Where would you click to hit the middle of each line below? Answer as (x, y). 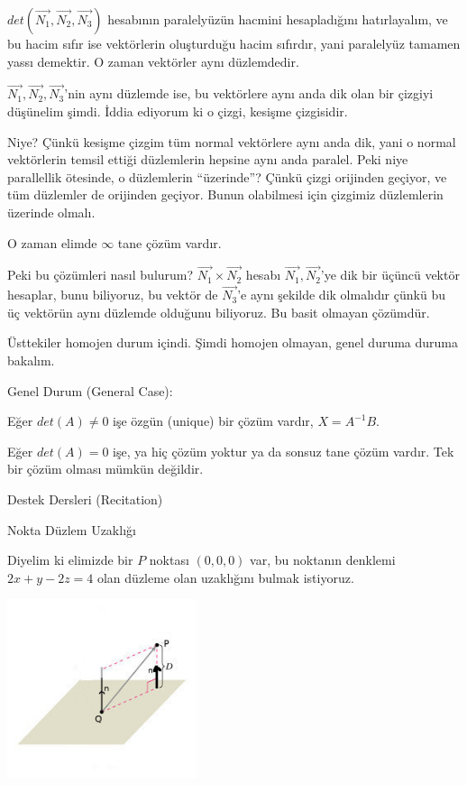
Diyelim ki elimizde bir (70, 560)
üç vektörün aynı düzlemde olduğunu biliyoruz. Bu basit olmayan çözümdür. (219, 312)
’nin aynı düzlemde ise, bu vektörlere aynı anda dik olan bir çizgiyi (249, 93)
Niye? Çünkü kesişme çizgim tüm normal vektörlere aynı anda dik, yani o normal (232, 141)
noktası (169, 560)
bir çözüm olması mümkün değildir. (105, 469)
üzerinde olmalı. (51, 212)
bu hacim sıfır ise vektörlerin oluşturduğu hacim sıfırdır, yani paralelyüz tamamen (234, 43)
